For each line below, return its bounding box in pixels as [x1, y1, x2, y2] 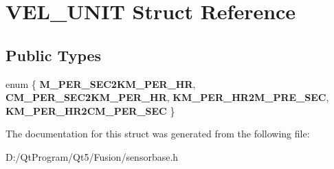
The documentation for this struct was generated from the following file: [5, 126, 310, 141]
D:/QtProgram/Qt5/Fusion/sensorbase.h [5, 149, 179, 164]
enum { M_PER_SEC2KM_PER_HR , [5, 76, 196, 91]
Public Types [5, 44, 102, 65]
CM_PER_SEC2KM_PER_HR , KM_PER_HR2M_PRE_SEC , [5, 90, 329, 104]
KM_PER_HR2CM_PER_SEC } [5, 103, 175, 117]
